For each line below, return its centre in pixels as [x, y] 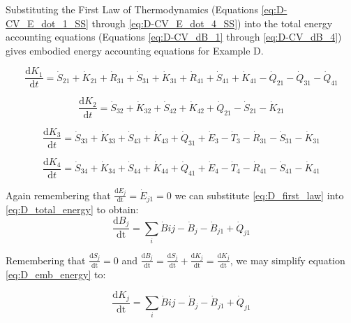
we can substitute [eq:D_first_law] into [259, 195]
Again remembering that [58, 195]
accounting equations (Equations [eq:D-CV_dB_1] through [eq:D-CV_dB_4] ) [174, 37]
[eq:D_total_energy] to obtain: [72, 209]
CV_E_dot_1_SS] [47, 23]
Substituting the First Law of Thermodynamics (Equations [132, 9]
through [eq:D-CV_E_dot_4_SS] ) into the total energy [212, 23]
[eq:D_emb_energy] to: [56, 274]
